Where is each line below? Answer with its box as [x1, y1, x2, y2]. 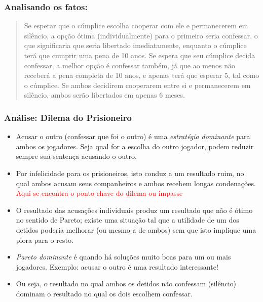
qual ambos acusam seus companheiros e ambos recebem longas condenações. [16, 178, 256, 188]
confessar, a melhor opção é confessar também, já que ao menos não [24, 60, 235, 70]
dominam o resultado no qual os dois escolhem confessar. [16, 288, 193, 298]
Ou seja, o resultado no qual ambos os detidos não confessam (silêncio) [16, 278, 237, 289]
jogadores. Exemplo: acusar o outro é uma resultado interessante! [16, 261, 218, 272]
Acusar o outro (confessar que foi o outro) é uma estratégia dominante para [16, 131, 250, 142]
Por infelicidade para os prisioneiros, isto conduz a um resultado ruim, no [16, 167, 244, 178]
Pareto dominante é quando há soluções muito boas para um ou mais [16, 251, 231, 262]
